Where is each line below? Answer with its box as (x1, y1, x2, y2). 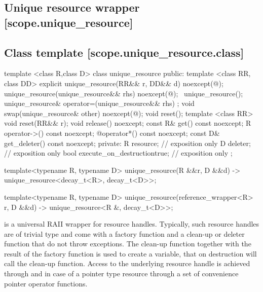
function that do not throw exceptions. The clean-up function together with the (4, 238, 251, 249)
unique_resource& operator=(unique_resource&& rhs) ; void (4, 98, 195, 108)
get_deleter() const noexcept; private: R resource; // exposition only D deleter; (4, 137, 251, 148)
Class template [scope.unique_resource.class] (4, 44, 244, 60)
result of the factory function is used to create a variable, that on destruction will (4, 248, 257, 259)
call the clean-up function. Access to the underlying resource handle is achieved (4, 258, 250, 269)
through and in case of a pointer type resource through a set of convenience (4, 268, 239, 279)
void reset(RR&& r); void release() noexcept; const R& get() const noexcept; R (4, 118, 251, 128)
